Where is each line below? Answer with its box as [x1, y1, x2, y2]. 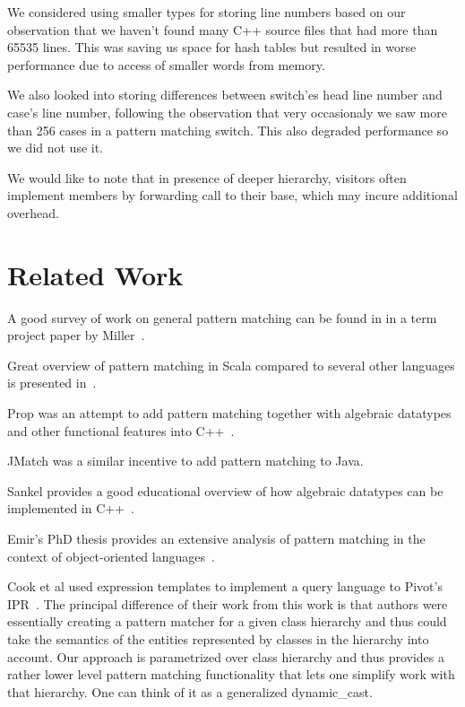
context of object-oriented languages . [7, 546, 215, 565]
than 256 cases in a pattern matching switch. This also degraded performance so [7, 120, 449, 139]
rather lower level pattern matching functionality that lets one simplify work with [7, 665, 455, 684]
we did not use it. [7, 138, 104, 157]
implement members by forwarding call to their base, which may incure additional [7, 186, 458, 205]
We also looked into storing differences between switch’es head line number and [7, 85, 443, 104]
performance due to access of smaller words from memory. [7, 55, 325, 74]
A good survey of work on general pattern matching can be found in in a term [7, 308, 437, 327]
